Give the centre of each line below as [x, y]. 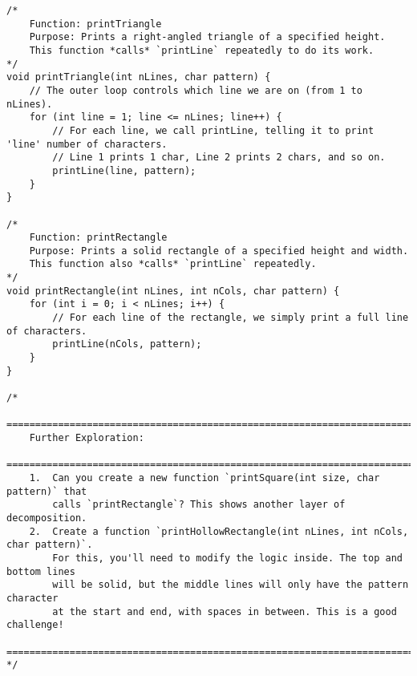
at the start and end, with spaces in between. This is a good [225, 611]
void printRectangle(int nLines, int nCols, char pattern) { [173, 291]
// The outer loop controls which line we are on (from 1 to [196, 90]
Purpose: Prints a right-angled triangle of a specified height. [207, 37]
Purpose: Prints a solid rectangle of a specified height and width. [219, 251]
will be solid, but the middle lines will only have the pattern [231, 585]
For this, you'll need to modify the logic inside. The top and [227, 558]
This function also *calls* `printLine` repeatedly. [173, 264]
